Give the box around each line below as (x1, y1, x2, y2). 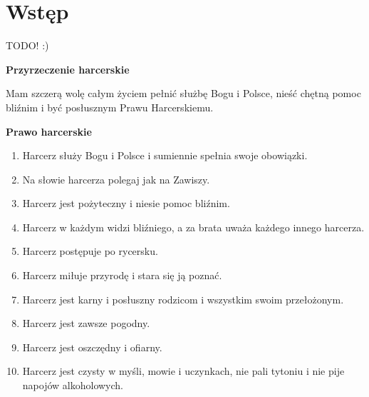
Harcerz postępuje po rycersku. (22, 243, 158, 258)
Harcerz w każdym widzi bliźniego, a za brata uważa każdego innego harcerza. (22, 219, 365, 234)
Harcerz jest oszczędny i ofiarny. (22, 339, 162, 354)
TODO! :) (6, 38, 49, 53)
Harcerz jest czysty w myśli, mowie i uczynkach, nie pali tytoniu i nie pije (22, 363, 345, 378)
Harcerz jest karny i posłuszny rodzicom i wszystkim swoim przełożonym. (22, 291, 344, 306)
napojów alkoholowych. (22, 378, 123, 393)
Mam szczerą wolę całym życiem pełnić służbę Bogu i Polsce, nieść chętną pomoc (6, 86, 361, 101)
